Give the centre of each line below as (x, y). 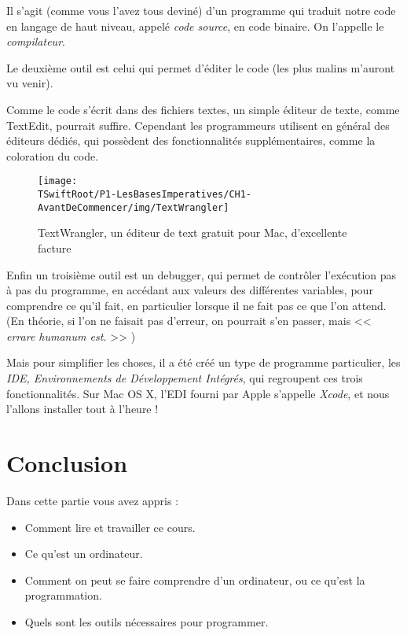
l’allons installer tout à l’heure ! (82, 409)
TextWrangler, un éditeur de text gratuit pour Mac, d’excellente (192, 233)
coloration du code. (53, 155)
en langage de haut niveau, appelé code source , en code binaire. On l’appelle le (195, 26)
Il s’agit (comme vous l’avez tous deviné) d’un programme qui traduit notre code (201, 10)
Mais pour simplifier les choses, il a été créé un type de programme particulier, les (203, 362)
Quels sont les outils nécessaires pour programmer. (147, 621)
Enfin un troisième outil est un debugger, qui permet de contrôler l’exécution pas (202, 274)
